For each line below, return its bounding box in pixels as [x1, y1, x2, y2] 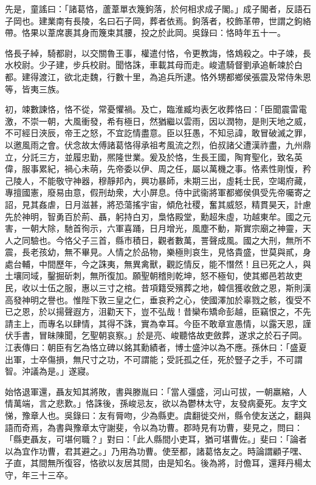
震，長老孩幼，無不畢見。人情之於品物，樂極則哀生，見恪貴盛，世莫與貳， [5, 246, 303, 258]
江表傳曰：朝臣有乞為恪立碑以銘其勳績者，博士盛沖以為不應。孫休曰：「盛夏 [5, 341, 307, 354]
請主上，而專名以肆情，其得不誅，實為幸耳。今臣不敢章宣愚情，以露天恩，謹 [5, 317, 311, 329]
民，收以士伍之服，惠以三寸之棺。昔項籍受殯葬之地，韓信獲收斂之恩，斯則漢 [5, 281, 311, 294]
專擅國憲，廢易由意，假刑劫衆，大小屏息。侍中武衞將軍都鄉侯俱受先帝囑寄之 [5, 186, 311, 199]
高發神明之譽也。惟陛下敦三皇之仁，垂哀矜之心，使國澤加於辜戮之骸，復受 [5, 293, 303, 306]
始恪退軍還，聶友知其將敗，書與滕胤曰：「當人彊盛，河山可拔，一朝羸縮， [5, 385, 298, 397]
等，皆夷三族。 [5, 82, 64, 95]
